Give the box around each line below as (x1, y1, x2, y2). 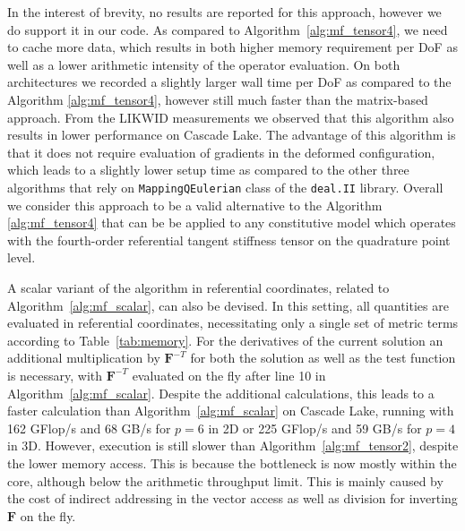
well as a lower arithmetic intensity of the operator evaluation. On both (7, 55, 400, 73)
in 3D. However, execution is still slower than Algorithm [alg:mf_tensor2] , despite (7, 436, 459, 455)
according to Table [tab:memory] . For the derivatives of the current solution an (7, 330, 443, 349)
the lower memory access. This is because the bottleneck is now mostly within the (7, 453, 457, 472)
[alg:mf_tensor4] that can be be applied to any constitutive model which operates (7, 213, 456, 232)
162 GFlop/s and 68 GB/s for (7, 418, 171, 437)
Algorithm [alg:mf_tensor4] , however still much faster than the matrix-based (7, 90, 428, 108)
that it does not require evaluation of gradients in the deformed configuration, (7, 142, 435, 161)
